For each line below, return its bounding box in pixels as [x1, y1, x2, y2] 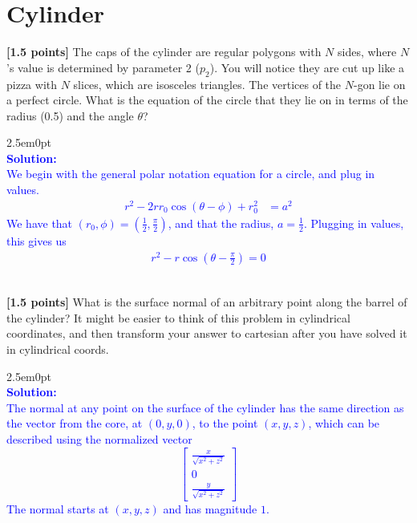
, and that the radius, [168, 214, 274, 231]
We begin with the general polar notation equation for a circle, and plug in [6, 165, 375, 182]
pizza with [6, 75, 57, 92]
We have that [6, 214, 73, 231]
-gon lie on [353, 75, 406, 92]
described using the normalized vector [6, 430, 192, 447]
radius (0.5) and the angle [6, 107, 134, 124]
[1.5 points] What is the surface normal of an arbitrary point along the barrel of [6, 294, 407, 310]
